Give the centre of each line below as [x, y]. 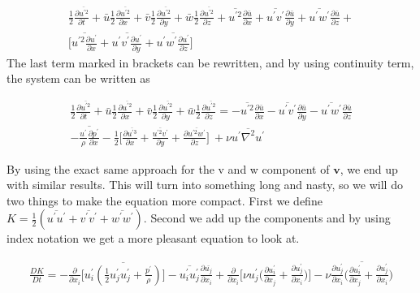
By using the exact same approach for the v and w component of [168, 168]
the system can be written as [78, 78]
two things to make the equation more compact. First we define [165, 200]
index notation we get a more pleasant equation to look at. [153, 238]
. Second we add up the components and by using [267, 218]
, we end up [369, 168]
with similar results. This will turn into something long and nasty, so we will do [205, 185]
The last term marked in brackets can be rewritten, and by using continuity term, [210, 62]
